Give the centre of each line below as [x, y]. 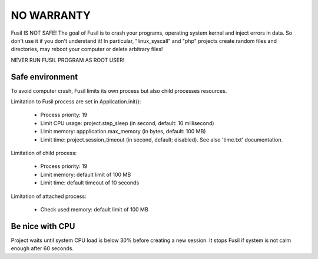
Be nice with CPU [43, 226]
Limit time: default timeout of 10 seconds [90, 183]
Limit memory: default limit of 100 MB [86, 174]
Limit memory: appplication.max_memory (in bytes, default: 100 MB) [123, 132]
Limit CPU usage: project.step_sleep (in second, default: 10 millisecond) [127, 123]
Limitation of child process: [44, 153]
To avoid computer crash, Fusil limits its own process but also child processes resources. [119, 90]
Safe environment [44, 77]
